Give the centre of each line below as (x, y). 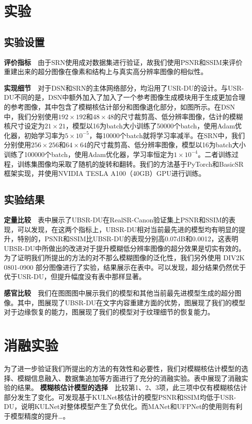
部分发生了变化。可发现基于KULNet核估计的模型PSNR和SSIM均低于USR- (120, 397)
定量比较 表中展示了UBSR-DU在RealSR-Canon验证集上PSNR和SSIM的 (116, 219)
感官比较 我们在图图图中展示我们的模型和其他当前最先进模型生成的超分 (119, 293)
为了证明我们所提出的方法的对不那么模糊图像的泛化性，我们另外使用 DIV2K (124, 258)
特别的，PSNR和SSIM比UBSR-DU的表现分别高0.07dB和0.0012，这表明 (128, 239)
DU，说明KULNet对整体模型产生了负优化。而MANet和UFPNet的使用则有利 (123, 406)
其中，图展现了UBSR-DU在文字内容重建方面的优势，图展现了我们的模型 (131, 302)
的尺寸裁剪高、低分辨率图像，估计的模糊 (179, 116)
